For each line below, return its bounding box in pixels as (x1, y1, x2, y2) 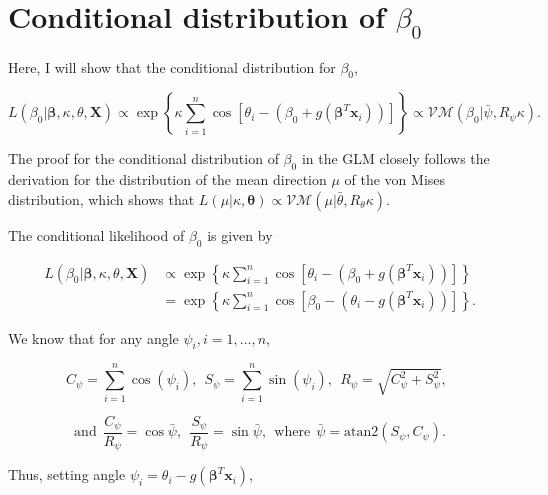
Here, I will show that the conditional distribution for (8, 56, 336, 77)
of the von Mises (344, 169, 446, 190)
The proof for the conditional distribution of (8, 148, 279, 169)
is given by (207, 224, 273, 245)
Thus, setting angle (8, 464, 126, 485)
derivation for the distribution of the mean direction (8, 169, 327, 190)
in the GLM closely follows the (301, 148, 490, 169)
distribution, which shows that (8, 188, 195, 209)
